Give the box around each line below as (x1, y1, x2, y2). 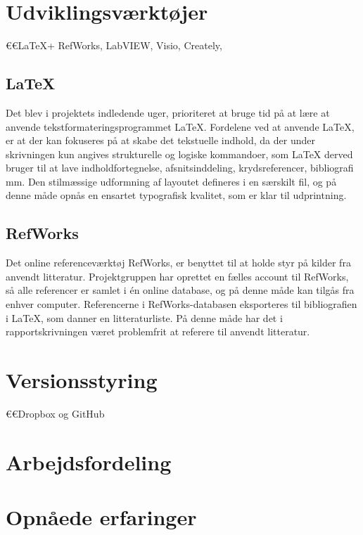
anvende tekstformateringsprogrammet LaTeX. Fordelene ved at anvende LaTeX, (6, 119, 355, 134)
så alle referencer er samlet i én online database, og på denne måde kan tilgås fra (6, 283, 355, 297)
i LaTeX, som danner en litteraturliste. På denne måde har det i (6, 310, 283, 325)
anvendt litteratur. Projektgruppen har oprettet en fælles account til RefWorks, (6, 269, 349, 283)
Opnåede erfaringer (6, 503, 197, 531)
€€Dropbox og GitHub (6, 406, 105, 420)
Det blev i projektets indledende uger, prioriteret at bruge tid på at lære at (6, 105, 330, 120)
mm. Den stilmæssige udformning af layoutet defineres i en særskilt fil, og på (6, 174, 337, 188)
